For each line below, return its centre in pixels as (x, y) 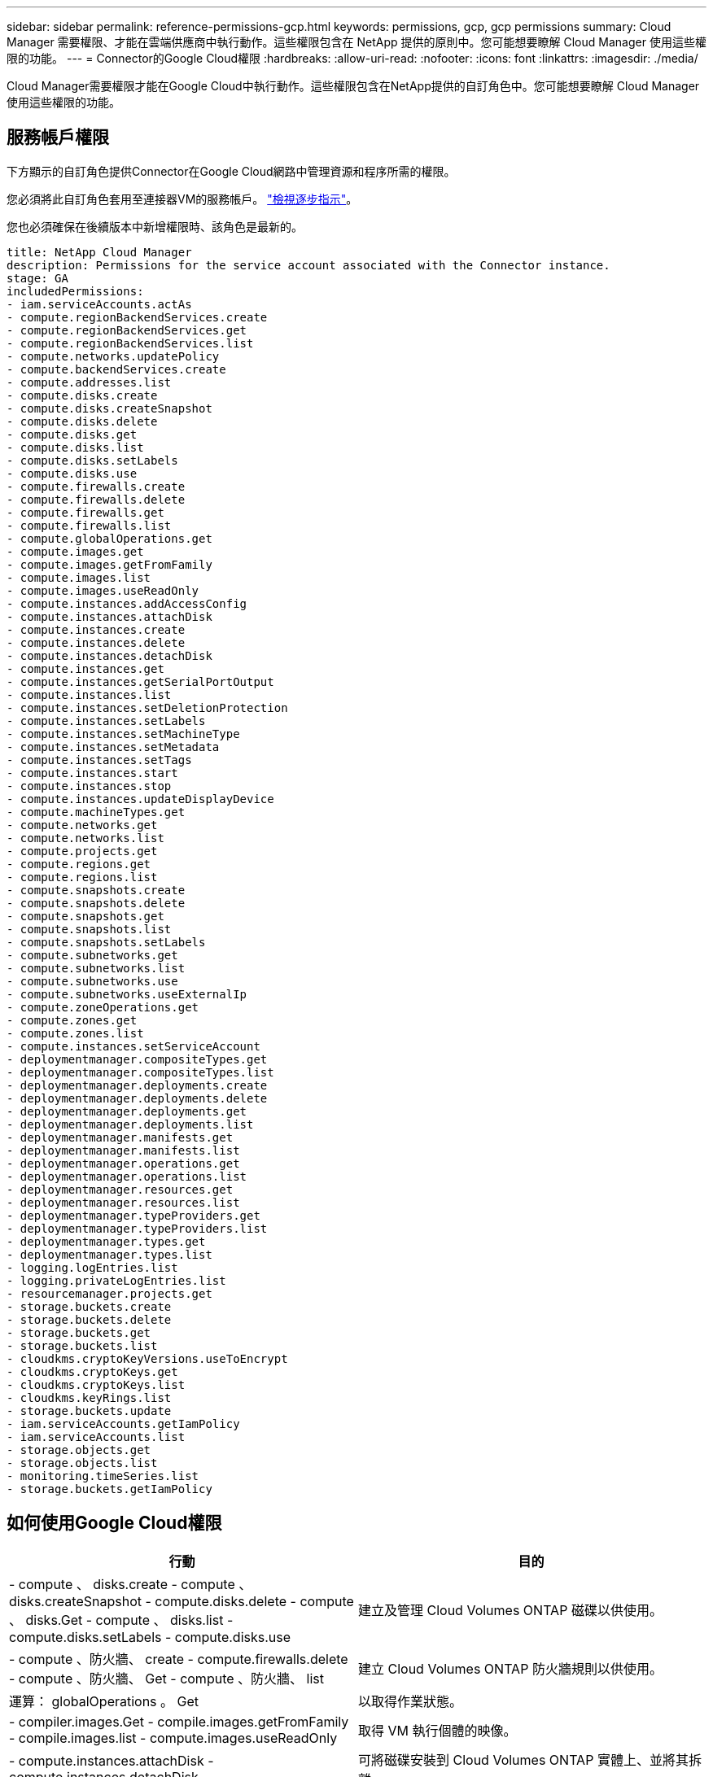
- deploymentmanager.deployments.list (130, 1124)
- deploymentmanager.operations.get (123, 1163)
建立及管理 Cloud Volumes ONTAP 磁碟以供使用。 (510, 1610)
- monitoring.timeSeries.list (103, 1476)
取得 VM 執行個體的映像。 (437, 1730)
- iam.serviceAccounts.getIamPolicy (123, 1423)
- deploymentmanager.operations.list (127, 1176)
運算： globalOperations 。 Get (104, 1701)
